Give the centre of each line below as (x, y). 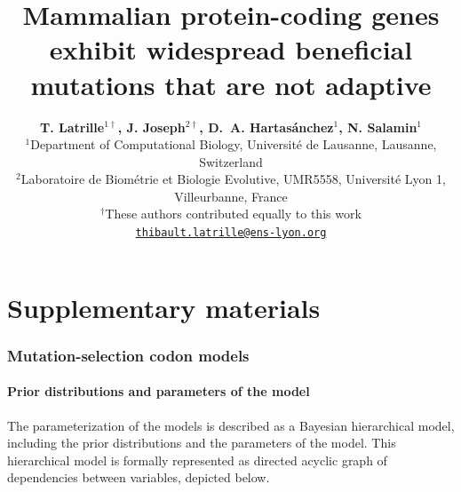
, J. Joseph (151, 127)
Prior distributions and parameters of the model (159, 391)
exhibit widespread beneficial (231, 49)
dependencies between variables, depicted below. (139, 477)
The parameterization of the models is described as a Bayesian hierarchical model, (231, 425)
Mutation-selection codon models (128, 355)
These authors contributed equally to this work (233, 214)
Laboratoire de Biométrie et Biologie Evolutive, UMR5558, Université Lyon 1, (233, 179)
